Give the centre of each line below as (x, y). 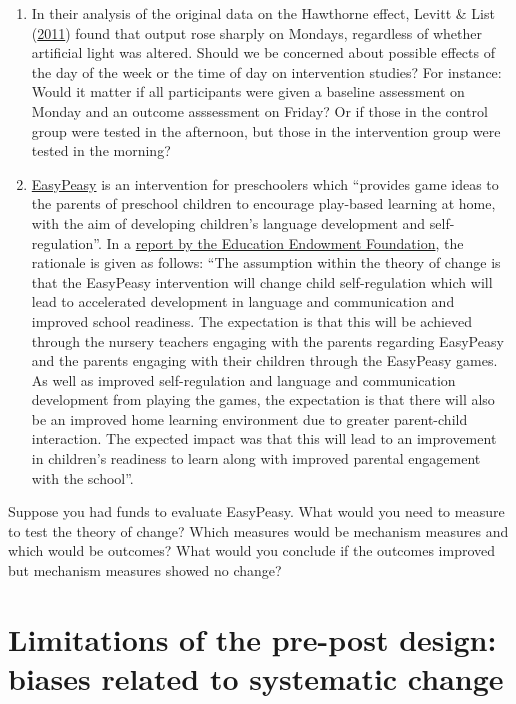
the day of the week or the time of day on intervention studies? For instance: (266, 71)
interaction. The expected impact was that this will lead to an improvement (264, 438)
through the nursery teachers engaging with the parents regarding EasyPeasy (267, 340)
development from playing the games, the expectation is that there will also (263, 399)
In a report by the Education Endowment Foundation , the (285, 242)
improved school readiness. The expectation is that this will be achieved (252, 320)
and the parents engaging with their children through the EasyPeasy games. (264, 360)
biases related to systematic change (256, 678)
